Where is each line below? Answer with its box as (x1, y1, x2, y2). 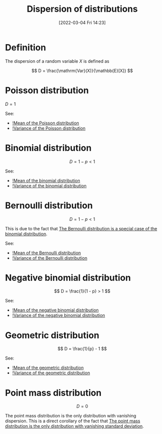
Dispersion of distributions (26, 3, 138, 15)
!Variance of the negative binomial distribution (12, 313, 105, 318)
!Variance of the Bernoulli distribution (12, 255, 88, 261)
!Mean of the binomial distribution (12, 177, 81, 183)
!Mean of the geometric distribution (12, 365, 84, 371)
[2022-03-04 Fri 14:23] (58, 20, 106, 25)
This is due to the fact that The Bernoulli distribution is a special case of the (5, 225, 158, 231)
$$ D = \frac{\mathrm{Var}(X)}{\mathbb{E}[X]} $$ (31, 68, 133, 73)
